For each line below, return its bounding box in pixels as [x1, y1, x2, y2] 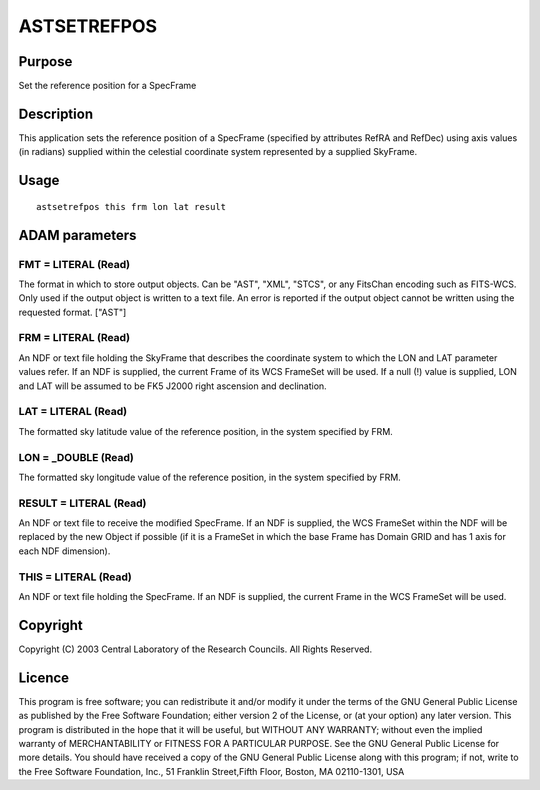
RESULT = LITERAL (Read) [18, 496, 147, 510]
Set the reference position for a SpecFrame [18, 80, 197, 92]
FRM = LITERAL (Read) [18, 331, 130, 345]
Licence [18, 669, 70, 686]
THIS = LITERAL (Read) [18, 570, 132, 584]
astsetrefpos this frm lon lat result [36, 201, 227, 212]
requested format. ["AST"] [18, 306, 127, 318]
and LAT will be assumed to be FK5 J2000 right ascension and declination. [18, 380, 327, 392]
